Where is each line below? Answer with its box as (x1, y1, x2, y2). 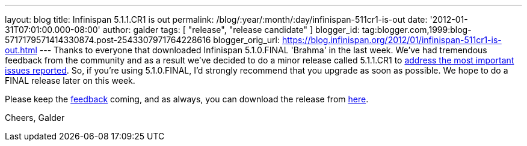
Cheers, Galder (5, 112, 65, 123)
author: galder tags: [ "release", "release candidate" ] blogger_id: (102, 25, 360, 35)
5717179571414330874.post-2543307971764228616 (5, 35, 211, 45)
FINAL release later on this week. (5, 75, 135, 86)
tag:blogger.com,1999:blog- (362, 25, 472, 35)
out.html (5, 45, 37, 55)
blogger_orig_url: (213, 35, 280, 45)
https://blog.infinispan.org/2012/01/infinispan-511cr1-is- (282, 35, 502, 45)
